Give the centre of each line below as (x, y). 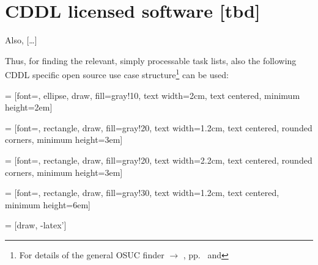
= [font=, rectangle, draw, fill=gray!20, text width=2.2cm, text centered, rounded (159, 160)
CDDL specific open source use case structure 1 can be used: (117, 74)
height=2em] (29, 107)
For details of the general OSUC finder (92, 254)
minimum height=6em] (48, 204)
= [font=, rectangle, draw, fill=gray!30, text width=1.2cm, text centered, (142, 193)
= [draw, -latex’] (36, 225)
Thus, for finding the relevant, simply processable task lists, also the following (151, 60)
